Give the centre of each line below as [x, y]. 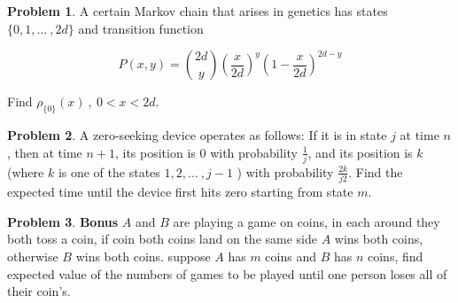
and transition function [141, 28]
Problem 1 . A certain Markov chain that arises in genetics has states [198, 11]
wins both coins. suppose [143, 256]
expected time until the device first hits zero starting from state [180, 192]
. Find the [376, 171]
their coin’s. [39, 291]
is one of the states [109, 171]
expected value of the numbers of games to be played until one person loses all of [227, 273]
